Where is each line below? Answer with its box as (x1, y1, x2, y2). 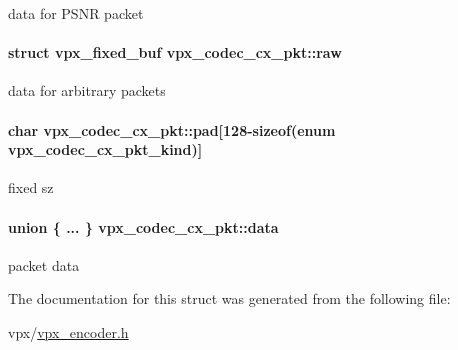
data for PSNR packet (8, 3, 144, 23)
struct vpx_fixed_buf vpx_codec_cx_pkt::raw (8, 42, 342, 63)
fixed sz (8, 177, 54, 198)
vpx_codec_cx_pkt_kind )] (8, 139, 203, 160)
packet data (8, 254, 80, 275)
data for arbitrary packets (8, 80, 166, 101)
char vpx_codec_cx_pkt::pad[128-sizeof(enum (8, 119, 336, 140)
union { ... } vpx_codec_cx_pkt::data (8, 216, 279, 237)
